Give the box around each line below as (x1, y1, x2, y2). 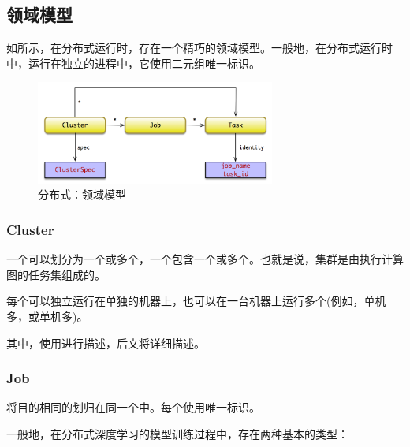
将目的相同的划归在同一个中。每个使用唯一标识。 (6, 399, 260, 415)
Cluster (6, 219, 54, 239)
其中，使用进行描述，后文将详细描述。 (6, 334, 205, 351)
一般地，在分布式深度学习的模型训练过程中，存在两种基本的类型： (6, 426, 348, 442)
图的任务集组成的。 (6, 266, 106, 282)
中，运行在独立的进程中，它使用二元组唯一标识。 (6, 54, 260, 71)
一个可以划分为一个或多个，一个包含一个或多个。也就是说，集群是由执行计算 (6, 251, 404, 267)
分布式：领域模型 (38, 186, 126, 203)
